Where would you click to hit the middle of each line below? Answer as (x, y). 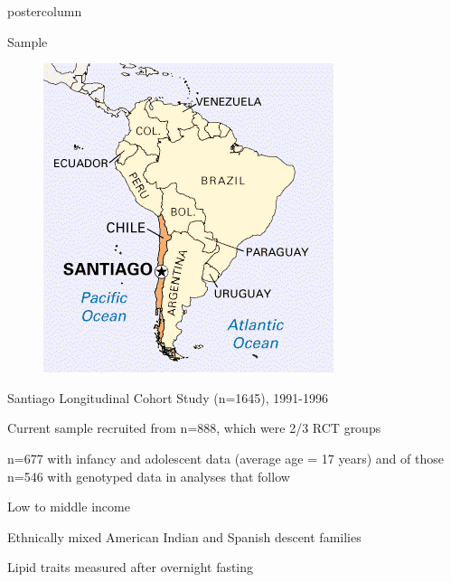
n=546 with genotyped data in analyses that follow (149, 476)
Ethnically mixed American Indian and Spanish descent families (184, 536)
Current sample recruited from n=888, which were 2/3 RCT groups (194, 428)
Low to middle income (69, 507)
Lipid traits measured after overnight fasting (131, 567)
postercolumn (45, 11)
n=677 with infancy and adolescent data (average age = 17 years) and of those (225, 458)
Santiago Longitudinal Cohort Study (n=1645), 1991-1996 (168, 397)
